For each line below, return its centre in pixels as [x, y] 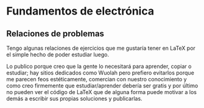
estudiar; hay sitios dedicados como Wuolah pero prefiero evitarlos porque [100, 73]
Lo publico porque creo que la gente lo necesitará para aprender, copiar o [99, 66]
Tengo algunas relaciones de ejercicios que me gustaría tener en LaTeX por [101, 48]
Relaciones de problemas [55, 34]
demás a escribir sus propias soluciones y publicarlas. [74, 99]
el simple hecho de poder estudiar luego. [58, 55]
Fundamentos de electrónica [80, 11]
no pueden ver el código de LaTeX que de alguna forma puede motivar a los [101, 92]
